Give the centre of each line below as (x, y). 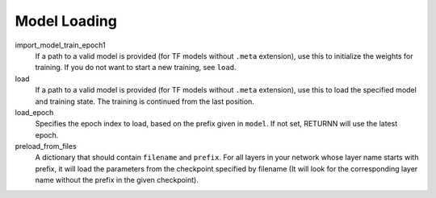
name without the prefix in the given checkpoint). (117, 180)
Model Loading (66, 21)
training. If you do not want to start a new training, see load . (136, 68)
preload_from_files (46, 146)
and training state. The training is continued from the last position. (145, 101)
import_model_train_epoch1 (61, 45)
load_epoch (34, 112)
